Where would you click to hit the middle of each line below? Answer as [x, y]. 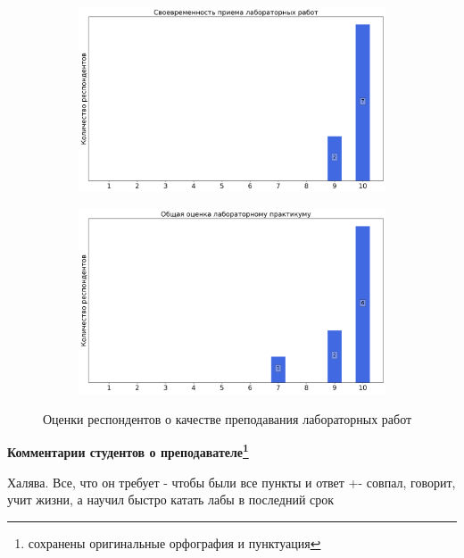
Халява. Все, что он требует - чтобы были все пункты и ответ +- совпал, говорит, [232, 482]
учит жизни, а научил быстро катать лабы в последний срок [171, 500]
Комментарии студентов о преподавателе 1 [128, 450]
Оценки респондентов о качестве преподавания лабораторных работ [228, 418]
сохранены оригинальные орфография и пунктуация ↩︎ [174, 542]
